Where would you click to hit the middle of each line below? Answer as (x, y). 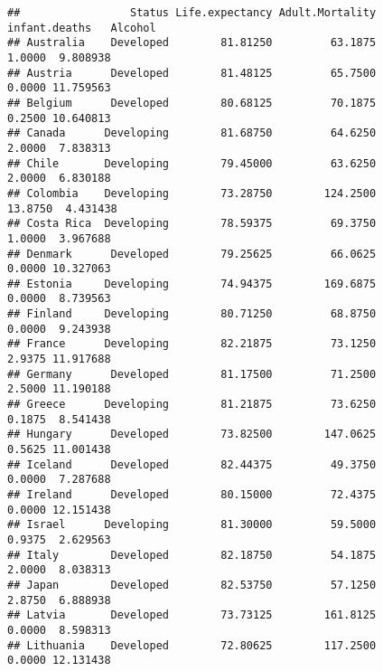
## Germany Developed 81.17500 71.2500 (192, 374)
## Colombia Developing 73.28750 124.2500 (192, 193)
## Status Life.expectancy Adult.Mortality (192, 13)
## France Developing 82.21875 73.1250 (192, 344)
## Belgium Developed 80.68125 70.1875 (192, 103)
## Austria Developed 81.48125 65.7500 (192, 73)
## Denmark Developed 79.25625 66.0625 (192, 254)
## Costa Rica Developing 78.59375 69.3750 (192, 224)
